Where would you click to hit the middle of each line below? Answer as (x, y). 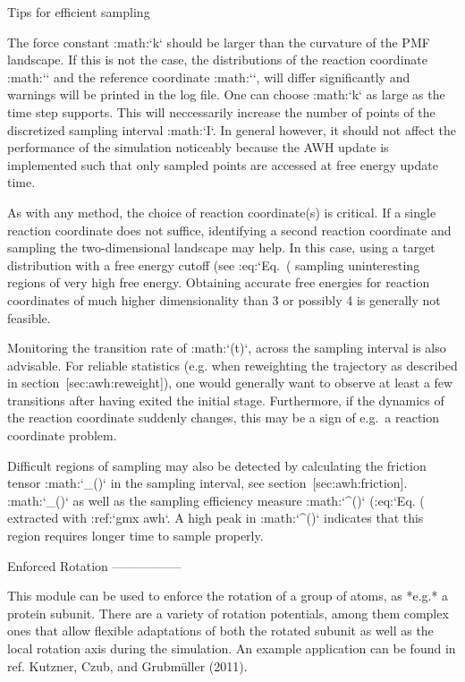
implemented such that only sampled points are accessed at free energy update (223, 164)
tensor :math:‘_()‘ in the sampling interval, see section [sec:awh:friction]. (207, 483)
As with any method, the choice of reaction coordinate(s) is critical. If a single (222, 212)
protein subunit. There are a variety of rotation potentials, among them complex (228, 613)
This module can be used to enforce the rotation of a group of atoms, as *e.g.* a (228, 596)
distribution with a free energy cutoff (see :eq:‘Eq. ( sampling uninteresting (214, 264)
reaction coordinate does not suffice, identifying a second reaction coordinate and (229, 230)
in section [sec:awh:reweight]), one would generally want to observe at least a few (230, 383)
